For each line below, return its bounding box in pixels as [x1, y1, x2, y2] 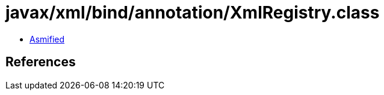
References [5, 54, 76, 70]
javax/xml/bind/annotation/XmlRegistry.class [5, 2, 380, 23]
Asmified [29, 33, 65, 44]
